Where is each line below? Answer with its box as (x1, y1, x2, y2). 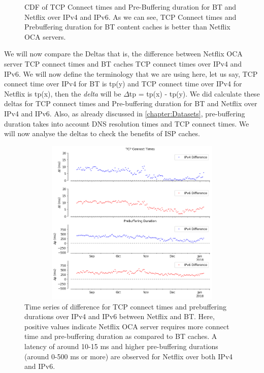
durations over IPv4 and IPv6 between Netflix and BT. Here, (24, 311, 215, 322)
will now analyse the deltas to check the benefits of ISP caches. (4, 128, 200, 139)
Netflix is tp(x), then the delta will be (4, 88, 121, 99)
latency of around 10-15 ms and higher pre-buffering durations (24, 341, 218, 352)
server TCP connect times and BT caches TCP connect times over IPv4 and (4, 58, 242, 69)
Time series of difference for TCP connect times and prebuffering (24, 301, 227, 312)
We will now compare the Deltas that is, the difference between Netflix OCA (4, 48, 243, 59)
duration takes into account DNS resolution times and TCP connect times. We (4, 118, 249, 129)
